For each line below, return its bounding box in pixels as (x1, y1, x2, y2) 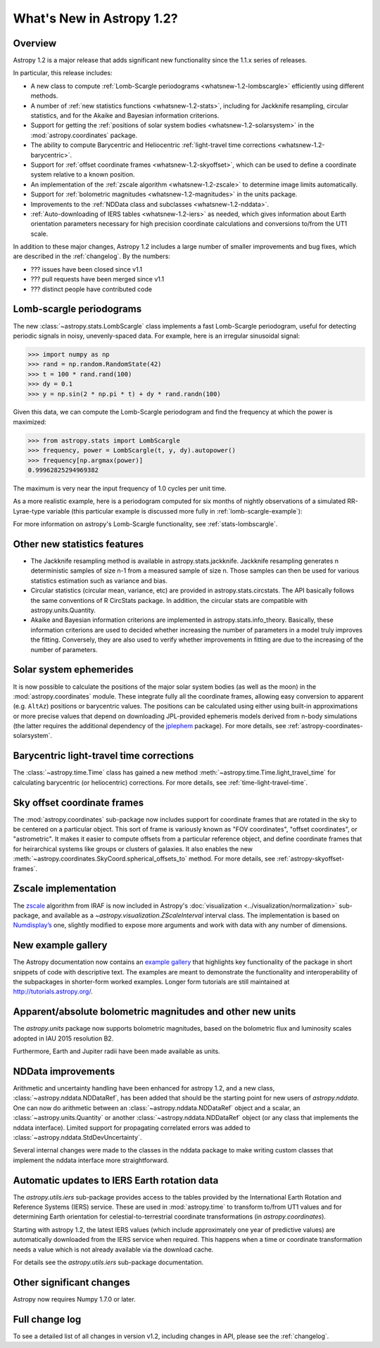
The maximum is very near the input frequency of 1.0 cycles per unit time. (13, 484, 227, 492)
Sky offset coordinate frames (13, 796, 144, 808)
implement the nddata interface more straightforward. (13, 1156, 169, 1164)
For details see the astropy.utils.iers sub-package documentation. (13, 1258, 204, 1266)
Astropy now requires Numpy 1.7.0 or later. (13, 1295, 137, 1303)
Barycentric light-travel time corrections (13, 750, 194, 762)
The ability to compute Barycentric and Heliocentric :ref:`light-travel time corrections (30, 141, 276, 149)
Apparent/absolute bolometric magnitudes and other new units (13, 1006, 296, 1018)
